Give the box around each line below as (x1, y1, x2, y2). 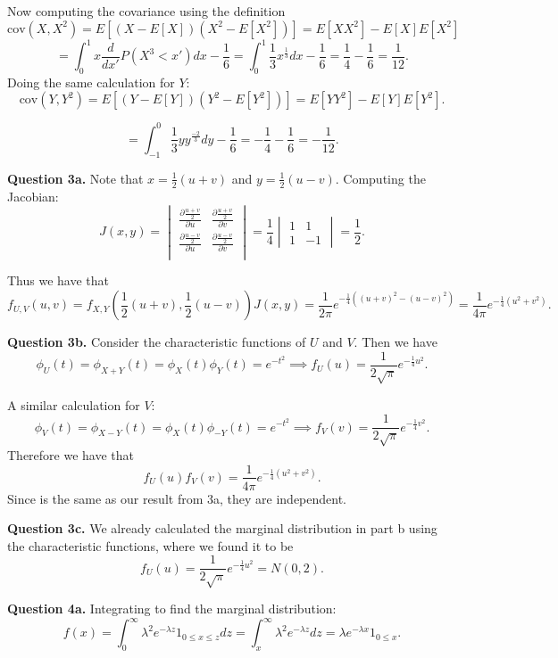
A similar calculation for (7, 395, 140, 414)
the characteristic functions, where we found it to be (7, 536, 294, 555)
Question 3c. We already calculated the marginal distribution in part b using (7, 519, 437, 538)
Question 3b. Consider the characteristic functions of (7, 333, 306, 351)
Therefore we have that (7, 445, 135, 464)
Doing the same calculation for (7, 72, 175, 91)
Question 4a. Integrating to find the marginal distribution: (7, 599, 337, 618)
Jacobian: (7, 186, 59, 205)
